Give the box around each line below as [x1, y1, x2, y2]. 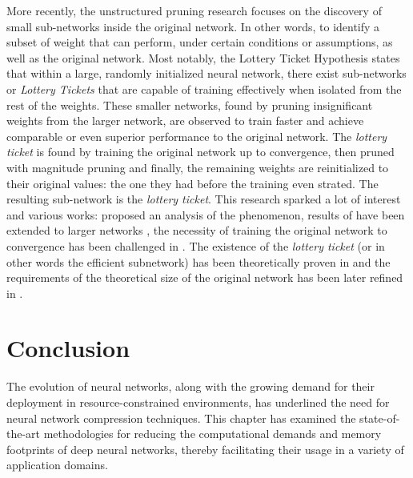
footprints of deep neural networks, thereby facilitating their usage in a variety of [6, 440, 404, 457]
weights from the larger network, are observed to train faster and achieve [6, 112, 364, 129]
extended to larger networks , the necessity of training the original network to [6, 222, 387, 239]
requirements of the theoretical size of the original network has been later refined [6, 269, 403, 286]
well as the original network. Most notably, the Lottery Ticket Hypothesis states [6, 49, 400, 66]
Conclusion [6, 331, 130, 364]
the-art [6, 425, 41, 442]
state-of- [359, 409, 400, 426]
